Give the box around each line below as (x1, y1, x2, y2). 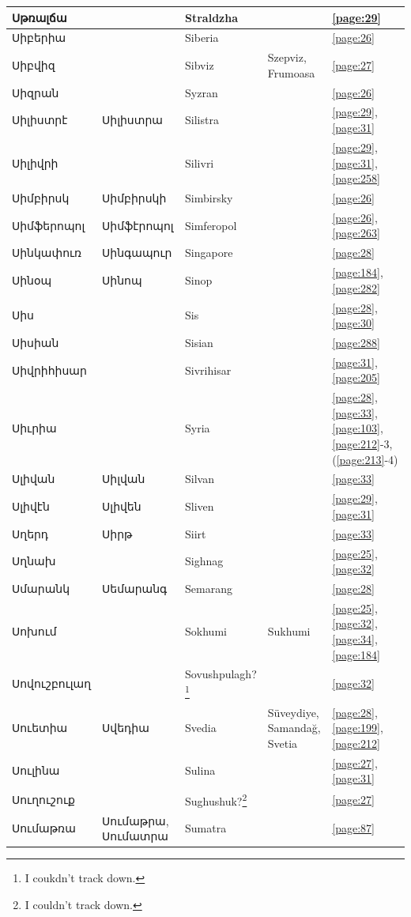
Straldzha (185, 9, 239, 25)
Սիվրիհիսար (12, 361, 87, 378)
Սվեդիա (102, 719, 149, 736)
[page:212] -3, (332, 436, 393, 451)
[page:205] (332, 369, 380, 386)
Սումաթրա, (102, 812, 169, 828)
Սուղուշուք (12, 791, 75, 807)
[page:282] (332, 279, 380, 296)
